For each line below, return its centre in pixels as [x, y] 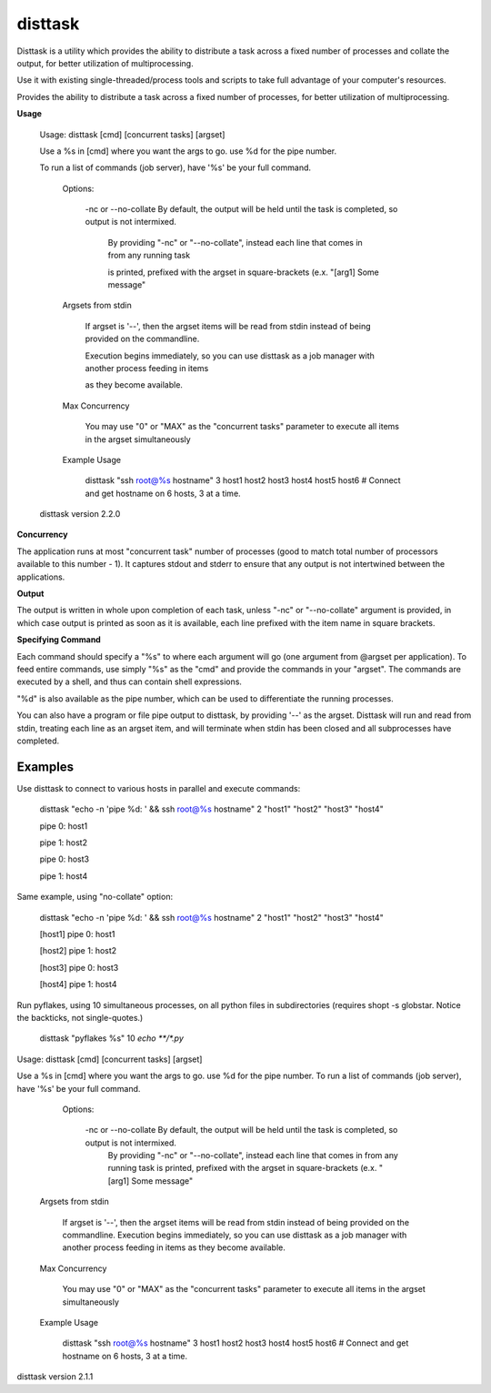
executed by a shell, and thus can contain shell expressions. [130, 681]
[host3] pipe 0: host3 [79, 967]
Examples [45, 767]
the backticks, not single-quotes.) [80, 1017]
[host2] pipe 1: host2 [78, 951]
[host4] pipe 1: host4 [78, 984]
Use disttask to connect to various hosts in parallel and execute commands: [159, 788]
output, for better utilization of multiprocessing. [105, 63]
